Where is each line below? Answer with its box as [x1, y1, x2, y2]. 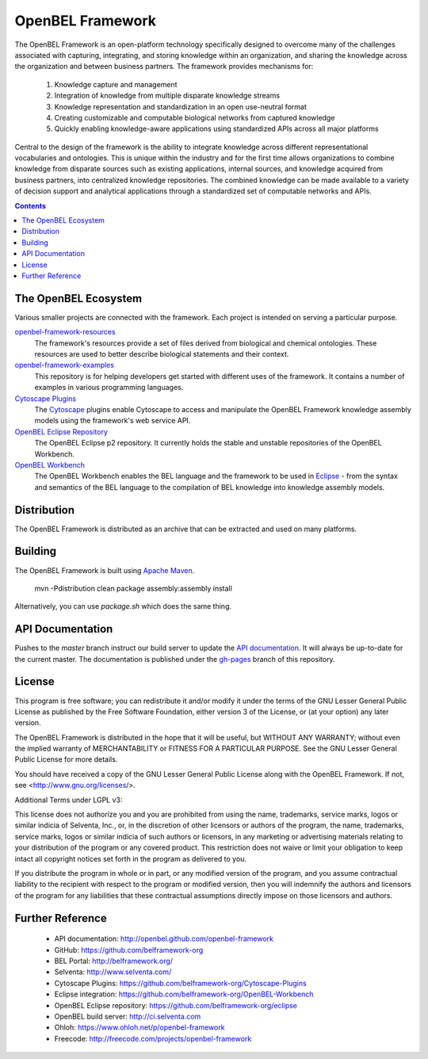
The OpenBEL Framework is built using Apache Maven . [14, 565, 195, 575]
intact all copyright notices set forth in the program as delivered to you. [14, 854, 247, 863]
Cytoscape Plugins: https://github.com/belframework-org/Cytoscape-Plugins [54, 978, 307, 988]
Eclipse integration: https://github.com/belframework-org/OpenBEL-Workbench [54, 989, 314, 999]
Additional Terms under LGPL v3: [14, 795, 123, 805]
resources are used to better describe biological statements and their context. [34, 350, 289, 359]
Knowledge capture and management [54, 79, 178, 89]
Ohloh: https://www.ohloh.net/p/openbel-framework [54, 1023, 225, 1032]
